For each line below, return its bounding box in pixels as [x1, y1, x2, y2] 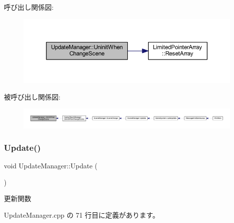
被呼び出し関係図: [4, 91, 60, 101]
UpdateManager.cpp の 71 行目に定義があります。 [4, 209, 159, 220]
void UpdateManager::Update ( [4, 161, 97, 171]
